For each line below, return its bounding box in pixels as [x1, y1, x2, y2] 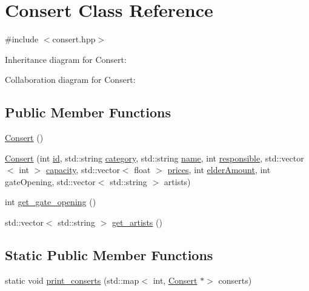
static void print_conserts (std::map [5, 273, 139, 286]
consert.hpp [52, 33, 96, 45]
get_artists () [111, 216, 162, 229]
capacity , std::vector [46, 163, 120, 176]
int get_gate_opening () [5, 195, 96, 208]
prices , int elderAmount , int [167, 163, 271, 176]
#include [5, 33, 39, 45]
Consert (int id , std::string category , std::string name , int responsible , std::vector [5, 151, 304, 164]
